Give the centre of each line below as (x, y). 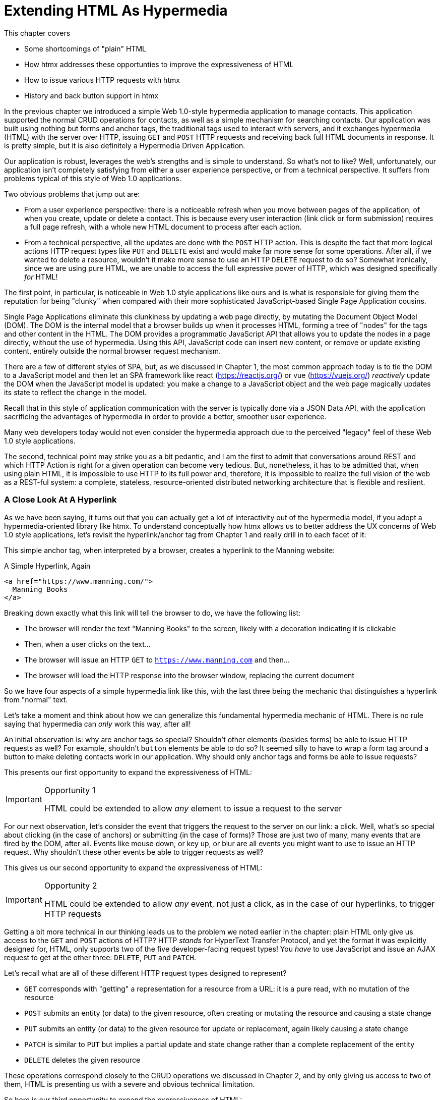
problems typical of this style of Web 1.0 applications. (93, 178)
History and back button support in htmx (91, 95)
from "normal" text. (36, 699)
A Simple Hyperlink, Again (47, 566)
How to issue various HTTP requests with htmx (102, 80)
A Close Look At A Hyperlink (60, 500)
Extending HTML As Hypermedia (116, 11)
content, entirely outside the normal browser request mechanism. (113, 351)
